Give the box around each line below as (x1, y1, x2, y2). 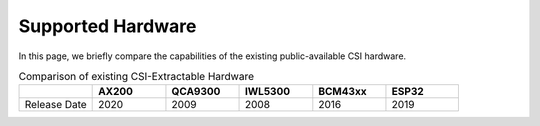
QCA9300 (171, 85, 221, 99)
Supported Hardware (18, 15, 197, 37)
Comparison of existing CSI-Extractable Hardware (18, 70, 255, 84)
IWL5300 (245, 85, 290, 99)
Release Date (24, 98, 87, 112)
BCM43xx (318, 85, 367, 99)
